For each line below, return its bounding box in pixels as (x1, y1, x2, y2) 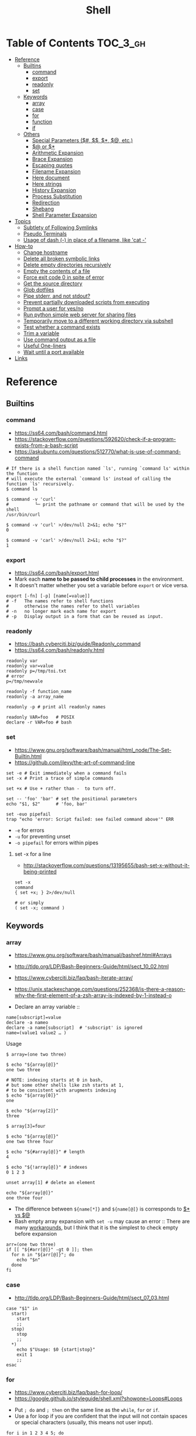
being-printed (23, 868, 57, 875)
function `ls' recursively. (6, 481, 75, 487)
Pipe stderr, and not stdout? (23, 292, 91, 299)
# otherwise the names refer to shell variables (6, 603, 140, 609)
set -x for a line (14, 850, 51, 857)
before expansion (14, 1230, 57, 1237)
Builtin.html (14, 752, 42, 759)
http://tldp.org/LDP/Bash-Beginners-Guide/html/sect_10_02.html (14, 963, 169, 970)
